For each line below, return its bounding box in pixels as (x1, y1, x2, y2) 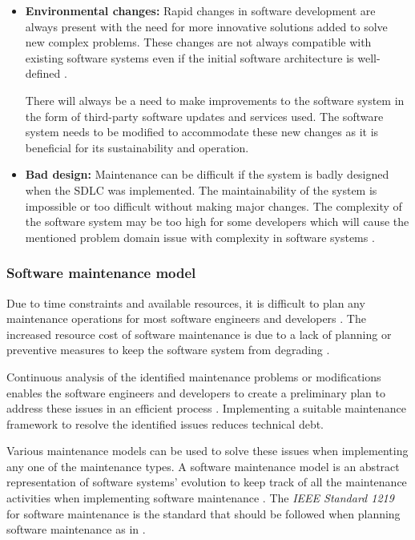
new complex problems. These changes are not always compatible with (25, 34, 372, 50)
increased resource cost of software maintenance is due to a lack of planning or (6, 325, 392, 342)
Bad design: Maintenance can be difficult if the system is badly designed (25, 166, 389, 183)
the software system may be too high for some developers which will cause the (25, 213, 409, 230)
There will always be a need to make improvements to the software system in (25, 91, 405, 108)
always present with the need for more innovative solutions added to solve (25, 18, 388, 34)
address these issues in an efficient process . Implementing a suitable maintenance (6, 400, 406, 417)
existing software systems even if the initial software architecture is (25, 49, 354, 66)
